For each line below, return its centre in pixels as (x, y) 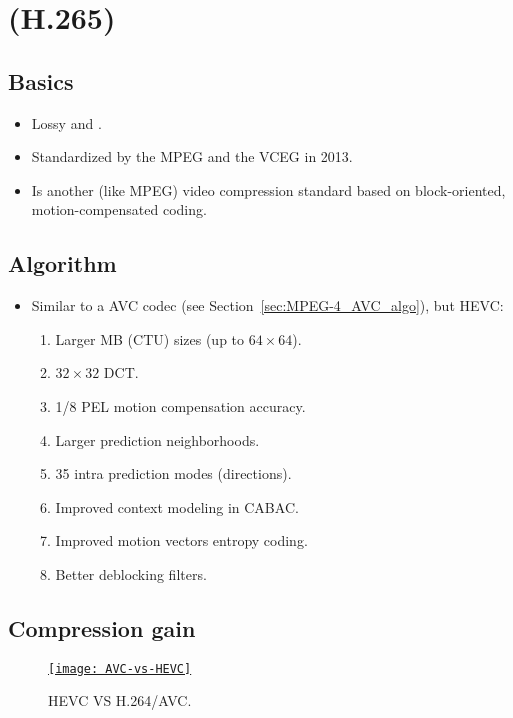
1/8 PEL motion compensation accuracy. (180, 405)
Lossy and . (66, 122)
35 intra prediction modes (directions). (173, 473)
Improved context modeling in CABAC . (177, 506)
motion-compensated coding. (119, 209)
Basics (41, 80)
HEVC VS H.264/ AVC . (120, 700)
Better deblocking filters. (131, 573)
